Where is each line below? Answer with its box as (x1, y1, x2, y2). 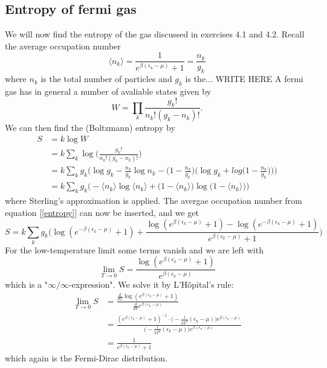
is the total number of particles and (40, 72, 172, 85)
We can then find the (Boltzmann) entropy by (5, 121, 175, 134)
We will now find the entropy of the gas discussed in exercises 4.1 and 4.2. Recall (5, 28, 305, 40)
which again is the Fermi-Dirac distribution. (5, 352, 168, 364)
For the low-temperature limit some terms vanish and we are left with (5, 243, 264, 256)
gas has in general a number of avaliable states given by (5, 85, 212, 98)
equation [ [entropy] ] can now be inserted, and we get (5, 206, 199, 218)
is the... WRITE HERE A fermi (185, 72, 303, 85)
